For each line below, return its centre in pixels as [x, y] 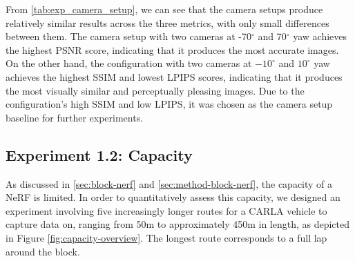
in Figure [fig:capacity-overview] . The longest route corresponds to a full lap [166, 237]
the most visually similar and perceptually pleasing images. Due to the [155, 90]
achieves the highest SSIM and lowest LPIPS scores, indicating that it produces [174, 76]
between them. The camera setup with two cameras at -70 [128, 36]
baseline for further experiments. [75, 117]
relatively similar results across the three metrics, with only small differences [167, 22]
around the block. [43, 251]
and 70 [272, 36]
